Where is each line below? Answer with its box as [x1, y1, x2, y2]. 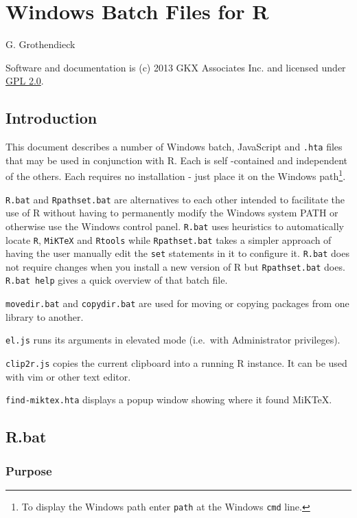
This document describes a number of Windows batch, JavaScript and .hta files [5, 139, 343, 154]
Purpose [5, 462, 52, 479]
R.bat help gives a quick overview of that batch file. [5, 273, 228, 287]
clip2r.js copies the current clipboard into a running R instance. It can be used [5, 356, 347, 370]
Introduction [5, 107, 97, 128]
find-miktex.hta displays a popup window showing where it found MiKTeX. [5, 392, 332, 407]
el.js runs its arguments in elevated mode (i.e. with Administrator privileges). [5, 333, 341, 347]
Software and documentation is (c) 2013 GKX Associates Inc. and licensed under [5, 60, 346, 74]
